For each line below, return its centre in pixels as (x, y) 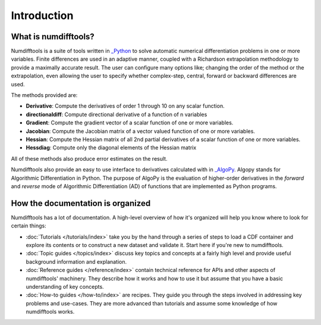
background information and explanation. (76, 261)
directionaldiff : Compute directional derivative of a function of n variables (117, 114)
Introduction (42, 15)
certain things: (29, 226)
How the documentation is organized (81, 203)
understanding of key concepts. (65, 286)
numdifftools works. (50, 312)
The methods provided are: (44, 95)
